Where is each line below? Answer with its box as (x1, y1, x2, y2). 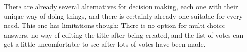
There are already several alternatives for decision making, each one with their (4, 1, 238, 11)
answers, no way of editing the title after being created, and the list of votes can (4, 29, 244, 39)
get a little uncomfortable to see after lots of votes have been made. (4, 39, 206, 49)
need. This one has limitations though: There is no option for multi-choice (4, 20, 225, 30)
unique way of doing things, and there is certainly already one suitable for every (4, 11, 243, 21)
